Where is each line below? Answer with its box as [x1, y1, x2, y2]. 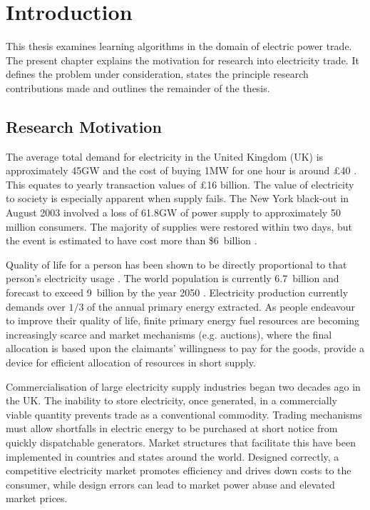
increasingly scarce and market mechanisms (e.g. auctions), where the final [6, 326, 332, 341]
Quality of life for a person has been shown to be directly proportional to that [6, 256, 347, 271]
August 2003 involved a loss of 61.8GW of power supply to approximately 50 [6, 205, 341, 220]
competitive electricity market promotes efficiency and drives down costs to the [6, 463, 351, 478]
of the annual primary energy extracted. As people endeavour [87, 299, 356, 314]
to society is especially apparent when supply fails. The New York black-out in [6, 191, 349, 206]
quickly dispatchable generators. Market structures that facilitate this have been [6, 434, 356, 449]
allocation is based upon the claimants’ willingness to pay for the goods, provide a [6, 341, 365, 356]
